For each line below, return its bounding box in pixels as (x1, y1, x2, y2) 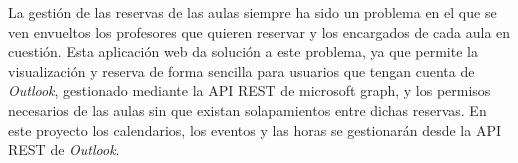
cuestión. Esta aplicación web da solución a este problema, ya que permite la (8, 41, 478, 62)
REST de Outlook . (8, 139, 120, 160)
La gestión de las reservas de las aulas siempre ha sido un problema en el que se (8, 2, 497, 22)
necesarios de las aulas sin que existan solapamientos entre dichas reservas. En (8, 99, 487, 120)
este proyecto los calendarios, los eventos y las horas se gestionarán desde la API (8, 119, 501, 140)
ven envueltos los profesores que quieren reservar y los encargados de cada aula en (8, 21, 511, 42)
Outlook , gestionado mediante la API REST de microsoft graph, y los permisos (8, 80, 491, 101)
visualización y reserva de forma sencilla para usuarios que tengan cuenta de (8, 60, 475, 81)
